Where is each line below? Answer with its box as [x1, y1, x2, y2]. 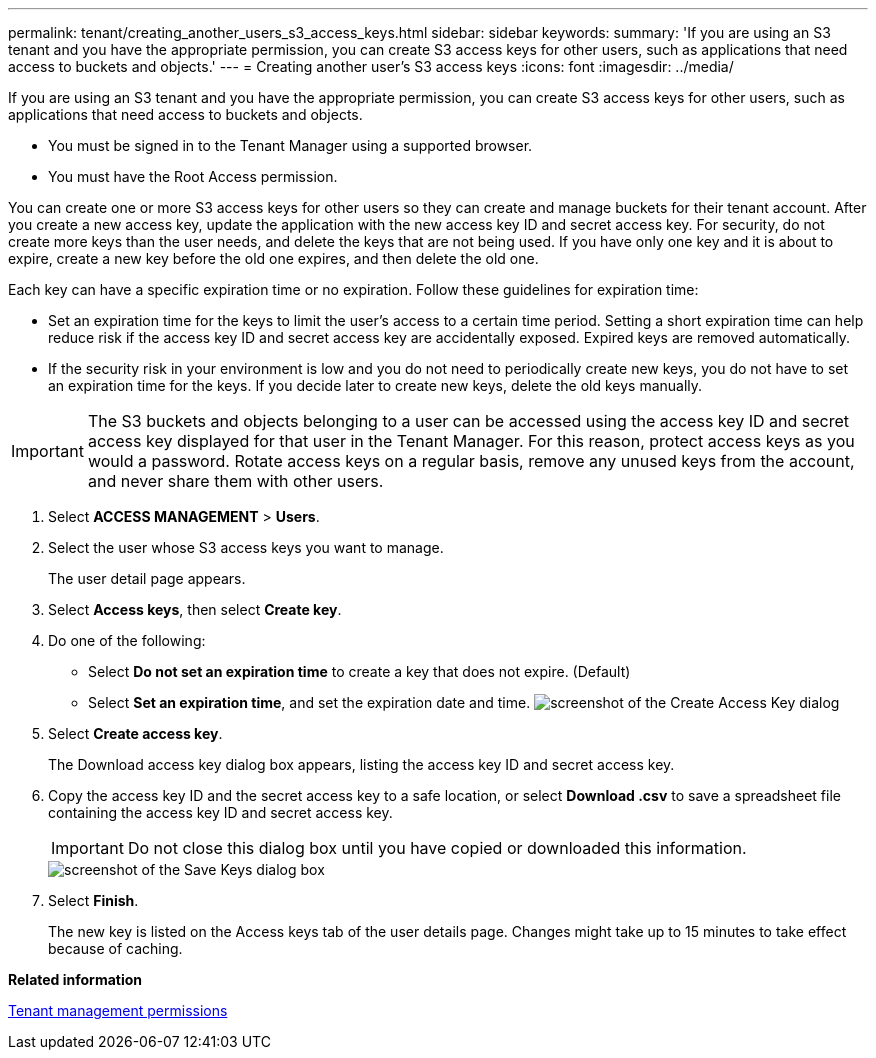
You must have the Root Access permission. [48, 168, 338, 185]
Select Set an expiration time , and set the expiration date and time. [88, 694, 531, 711]
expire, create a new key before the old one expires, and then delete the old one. [8, 250, 539, 267]
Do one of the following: [48, 632, 206, 649]
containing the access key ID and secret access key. [48, 804, 393, 821]
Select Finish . [48, 892, 139, 909]
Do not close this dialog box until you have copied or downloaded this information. [127, 838, 747, 858]
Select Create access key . [48, 725, 223, 742]
